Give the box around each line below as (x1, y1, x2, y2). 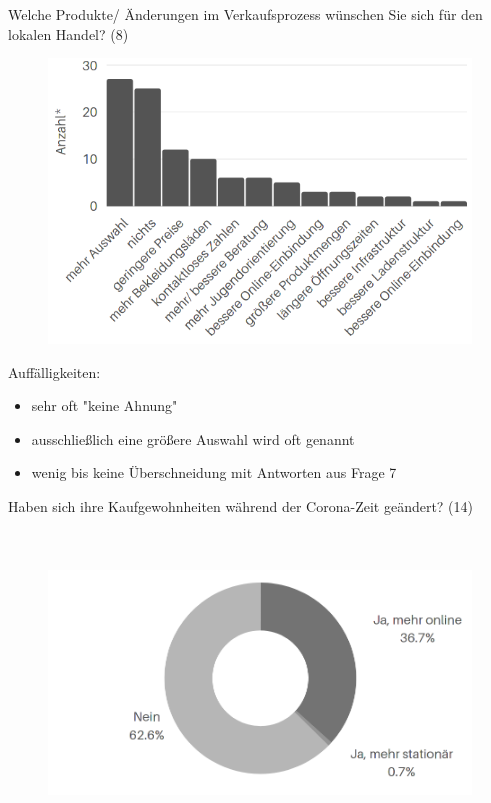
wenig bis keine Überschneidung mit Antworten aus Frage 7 (31, 462, 397, 483)
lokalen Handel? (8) (8, 23, 129, 44)
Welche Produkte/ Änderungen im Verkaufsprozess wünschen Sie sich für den (8, 4, 483, 24)
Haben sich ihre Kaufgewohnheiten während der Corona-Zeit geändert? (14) (8, 495, 474, 516)
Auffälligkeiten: (8, 361, 101, 382)
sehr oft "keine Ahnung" (31, 395, 178, 416)
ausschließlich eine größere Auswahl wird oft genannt (31, 428, 355, 449)
